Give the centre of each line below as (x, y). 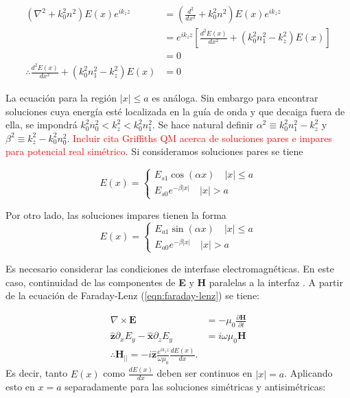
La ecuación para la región (61, 98)
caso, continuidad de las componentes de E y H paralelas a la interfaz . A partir (174, 282)
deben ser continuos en (205, 373)
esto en (20, 387)
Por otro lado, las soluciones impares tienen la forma (116, 214)
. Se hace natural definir (202, 125)
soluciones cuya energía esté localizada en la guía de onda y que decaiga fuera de (175, 111)
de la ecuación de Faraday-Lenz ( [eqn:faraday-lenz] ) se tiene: (132, 295)
